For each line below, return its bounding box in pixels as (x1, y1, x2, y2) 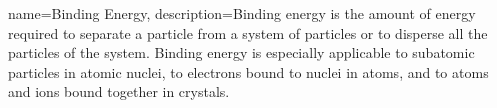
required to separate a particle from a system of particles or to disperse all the (8, 22, 488, 43)
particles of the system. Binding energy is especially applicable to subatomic (8, 42, 475, 63)
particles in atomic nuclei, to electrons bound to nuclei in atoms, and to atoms (8, 61, 489, 82)
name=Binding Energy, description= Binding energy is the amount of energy (8, 3, 476, 23)
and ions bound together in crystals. (8, 81, 230, 102)
